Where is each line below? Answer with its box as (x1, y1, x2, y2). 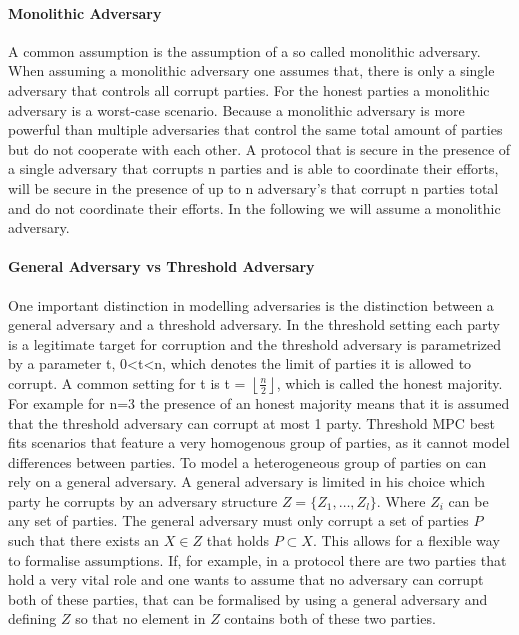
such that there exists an (8, 530, 160, 551)
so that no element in (75, 608, 206, 629)
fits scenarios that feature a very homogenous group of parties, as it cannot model (8, 432, 510, 453)
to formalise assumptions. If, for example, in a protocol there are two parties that (8, 549, 507, 570)
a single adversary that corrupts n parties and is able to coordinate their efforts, (8, 158, 499, 179)
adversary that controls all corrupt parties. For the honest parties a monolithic (8, 79, 490, 100)
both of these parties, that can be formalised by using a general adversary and (8, 588, 488, 609)
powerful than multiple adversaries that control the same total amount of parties (8, 119, 503, 140)
